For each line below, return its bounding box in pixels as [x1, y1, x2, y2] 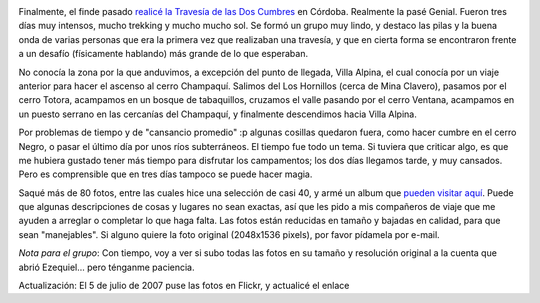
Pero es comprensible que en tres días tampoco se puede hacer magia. [18, 168, 313, 180]
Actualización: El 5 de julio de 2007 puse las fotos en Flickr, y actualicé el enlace [18, 280, 350, 292]
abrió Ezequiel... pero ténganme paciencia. [18, 261, 195, 273]
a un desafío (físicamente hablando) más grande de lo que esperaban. [18, 48, 309, 60]
